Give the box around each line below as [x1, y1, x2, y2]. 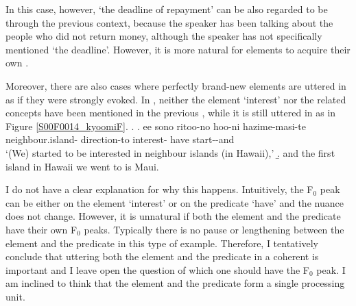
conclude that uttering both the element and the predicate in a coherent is [5, 249, 319, 264]
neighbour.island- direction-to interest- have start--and [5, 132, 235, 146]
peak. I [316, 262, 346, 277]
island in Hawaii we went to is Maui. [5, 159, 159, 173]
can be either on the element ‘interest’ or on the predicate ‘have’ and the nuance [5, 195, 344, 209]
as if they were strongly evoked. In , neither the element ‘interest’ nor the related [5, 92, 346, 106]
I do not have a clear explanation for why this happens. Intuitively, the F [5, 182, 313, 196]
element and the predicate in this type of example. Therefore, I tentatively [5, 235, 318, 250]
